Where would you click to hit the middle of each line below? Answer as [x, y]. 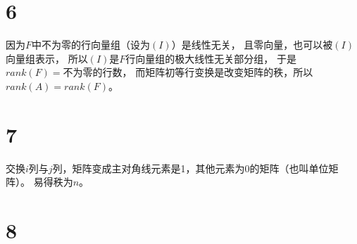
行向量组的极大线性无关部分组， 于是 [211, 58]
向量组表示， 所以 [47, 58]
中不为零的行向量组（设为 [91, 45]
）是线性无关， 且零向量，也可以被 [252, 45]
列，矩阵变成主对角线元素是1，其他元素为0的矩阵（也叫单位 [190, 168]
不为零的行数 [93, 73]
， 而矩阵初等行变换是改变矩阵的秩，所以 [218, 72]
